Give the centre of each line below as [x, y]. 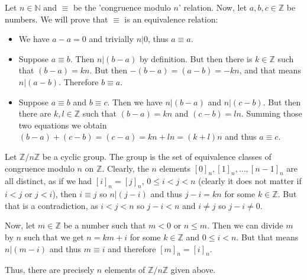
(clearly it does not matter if [250, 181]
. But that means [267, 236]
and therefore [132, 248]
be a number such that [105, 225]
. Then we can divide [245, 225]
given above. [193, 270]
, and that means [270, 70]
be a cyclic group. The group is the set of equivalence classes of [157, 156]
